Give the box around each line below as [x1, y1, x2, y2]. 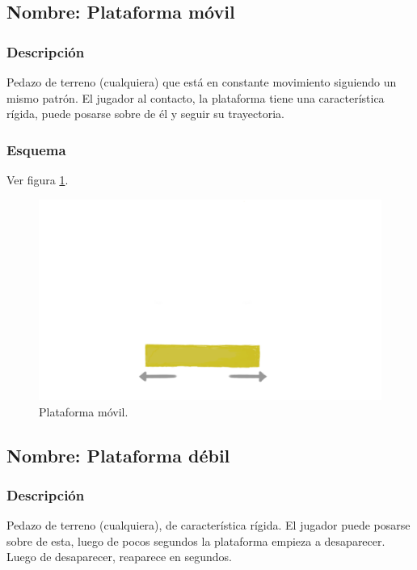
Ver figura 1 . [6, 171, 69, 188]
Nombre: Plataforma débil [6, 442, 230, 467]
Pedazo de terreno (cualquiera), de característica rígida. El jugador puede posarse [6, 517, 411, 534]
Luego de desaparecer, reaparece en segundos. [6, 548, 232, 565]
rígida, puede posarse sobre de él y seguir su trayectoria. [6, 105, 284, 122]
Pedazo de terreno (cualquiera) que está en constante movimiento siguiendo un [6, 74, 397, 90]
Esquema [6, 139, 66, 159]
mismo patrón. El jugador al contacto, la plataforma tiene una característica [6, 89, 385, 106]
